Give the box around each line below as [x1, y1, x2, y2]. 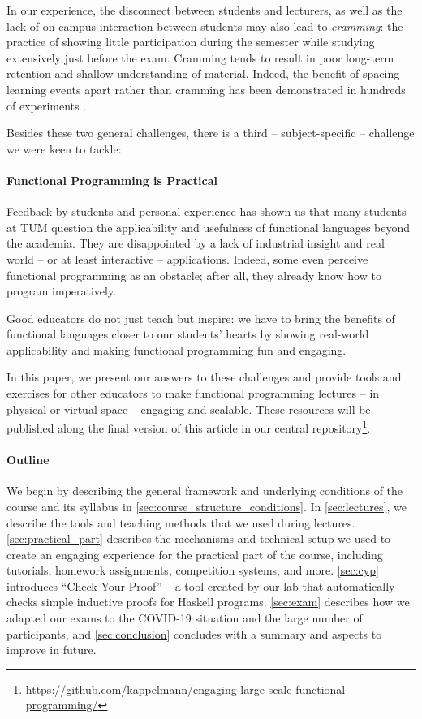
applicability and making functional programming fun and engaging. [6, 341, 347, 358]
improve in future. [6, 641, 97, 658]
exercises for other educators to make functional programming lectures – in [6, 385, 380, 402]
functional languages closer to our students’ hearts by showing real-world [6, 325, 369, 342]
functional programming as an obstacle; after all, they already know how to [6, 266, 381, 283]
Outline [6, 451, 50, 468]
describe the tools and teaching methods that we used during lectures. [6, 514, 355, 531]
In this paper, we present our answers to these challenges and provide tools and [6, 368, 402, 385]
